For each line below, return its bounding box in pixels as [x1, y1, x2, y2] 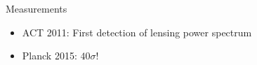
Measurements [6, 1, 67, 15]
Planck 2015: [22, 48, 77, 63]
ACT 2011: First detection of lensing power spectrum [22, 24, 252, 39]
